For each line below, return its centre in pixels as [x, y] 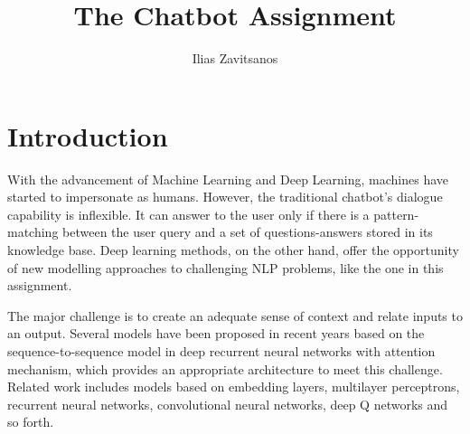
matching [33, 232]
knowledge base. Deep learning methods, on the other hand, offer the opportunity [233, 250]
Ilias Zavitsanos [235, 58]
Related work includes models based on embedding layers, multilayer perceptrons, [234, 387]
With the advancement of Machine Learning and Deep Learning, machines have [228, 179]
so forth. [31, 422]
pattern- [396, 214]
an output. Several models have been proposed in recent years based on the [216, 333]
